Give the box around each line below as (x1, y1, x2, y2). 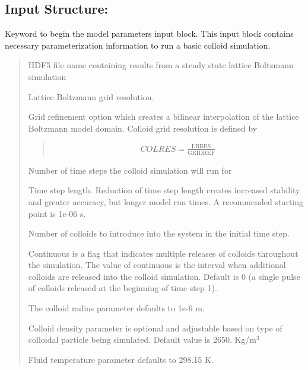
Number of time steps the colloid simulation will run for (28, 164, 232, 176)
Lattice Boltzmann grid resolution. (28, 90, 154, 103)
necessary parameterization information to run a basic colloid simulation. (5, 39, 271, 51)
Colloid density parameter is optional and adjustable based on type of (28, 321, 282, 334)
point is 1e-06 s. (28, 207, 86, 219)
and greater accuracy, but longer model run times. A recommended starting (28, 195, 303, 208)
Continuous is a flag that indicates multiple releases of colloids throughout (28, 247, 299, 259)
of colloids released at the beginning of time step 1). (28, 282, 217, 294)
